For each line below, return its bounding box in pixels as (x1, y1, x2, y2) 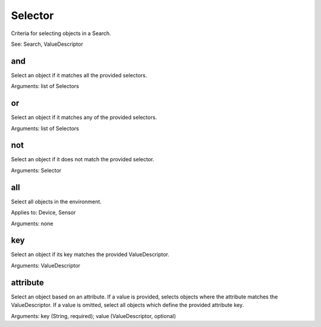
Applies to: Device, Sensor (11, 209, 76, 216)
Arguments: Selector (11, 166, 62, 174)
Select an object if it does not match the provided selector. (11, 156, 155, 163)
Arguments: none (11, 220, 53, 227)
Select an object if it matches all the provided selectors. (11, 71, 147, 78)
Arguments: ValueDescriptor (11, 262, 80, 269)
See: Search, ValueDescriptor (11, 40, 83, 48)
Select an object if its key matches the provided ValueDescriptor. (11, 251, 169, 258)
